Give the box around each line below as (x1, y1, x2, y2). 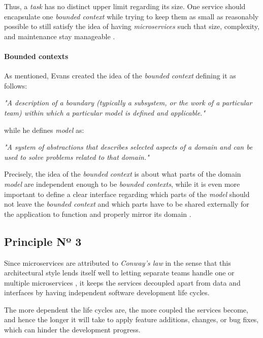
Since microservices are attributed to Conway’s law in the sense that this (4, 257, 231, 268)
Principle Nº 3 (4, 233, 82, 249)
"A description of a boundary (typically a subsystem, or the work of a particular (4, 97, 252, 108)
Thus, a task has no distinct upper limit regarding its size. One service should (4, 1, 246, 11)
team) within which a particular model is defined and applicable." (4, 107, 206, 118)
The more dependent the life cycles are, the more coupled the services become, (4, 304, 248, 315)
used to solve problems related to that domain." (4, 151, 149, 162)
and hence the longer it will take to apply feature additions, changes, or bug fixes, (4, 314, 259, 325)
